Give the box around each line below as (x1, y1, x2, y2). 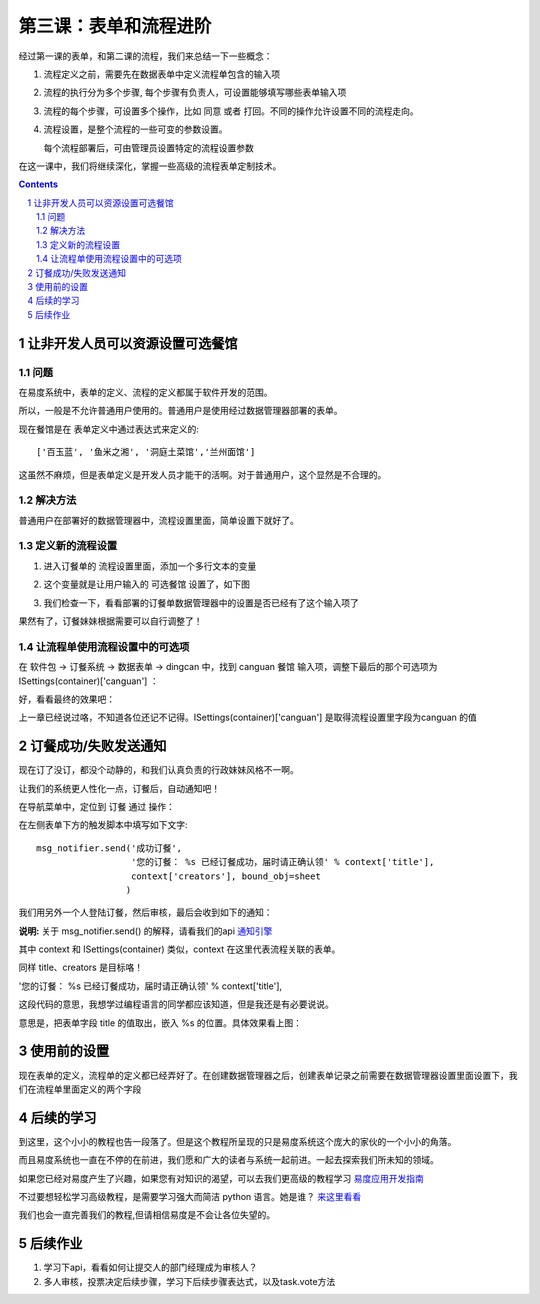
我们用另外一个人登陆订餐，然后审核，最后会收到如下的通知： (18, 906, 273, 919)
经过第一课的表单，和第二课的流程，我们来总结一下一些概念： (18, 50, 273, 62)
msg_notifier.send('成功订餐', (36, 842, 183, 854)
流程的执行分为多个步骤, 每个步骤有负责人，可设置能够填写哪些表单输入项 (43, 86, 347, 99)
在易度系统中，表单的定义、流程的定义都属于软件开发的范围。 (18, 386, 273, 398)
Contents (18, 178, 59, 190)
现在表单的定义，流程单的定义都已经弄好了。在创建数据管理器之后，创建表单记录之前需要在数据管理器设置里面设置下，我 (18, 1069, 518, 1081)
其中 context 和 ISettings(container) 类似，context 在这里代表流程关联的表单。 (18, 943, 341, 955)
